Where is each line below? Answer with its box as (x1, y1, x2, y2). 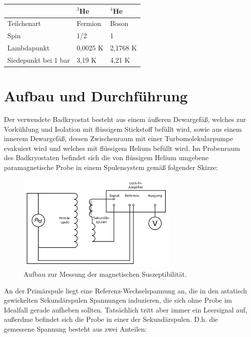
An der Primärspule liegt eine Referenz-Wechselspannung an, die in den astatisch (4, 285, 247, 295)
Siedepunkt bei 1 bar (7, 54, 70, 65)
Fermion (76, 18, 101, 28)
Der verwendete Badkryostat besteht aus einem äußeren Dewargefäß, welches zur (4, 114, 246, 124)
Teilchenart (7, 18, 41, 28)
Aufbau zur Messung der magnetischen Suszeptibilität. (23, 268, 187, 279)
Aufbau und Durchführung (4, 86, 188, 106)
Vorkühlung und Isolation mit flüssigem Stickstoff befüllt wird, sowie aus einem (4, 123, 242, 134)
